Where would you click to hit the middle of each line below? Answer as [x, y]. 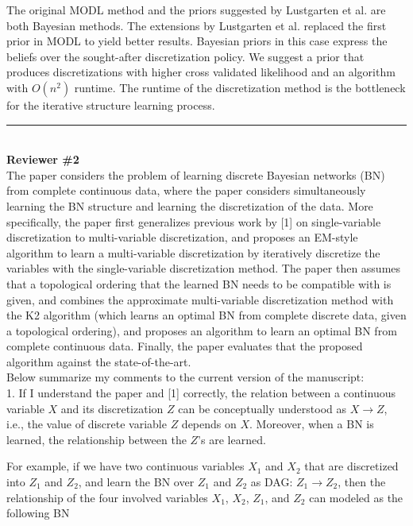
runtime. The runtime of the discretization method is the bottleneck [240, 87]
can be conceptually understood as [262, 408]
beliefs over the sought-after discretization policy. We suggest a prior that [185, 56]
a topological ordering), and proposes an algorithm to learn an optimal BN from [202, 330]
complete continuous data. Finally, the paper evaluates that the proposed [185, 346]
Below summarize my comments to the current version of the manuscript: [185, 377]
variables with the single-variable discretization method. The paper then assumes [204, 268]
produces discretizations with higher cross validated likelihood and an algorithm [201, 72]
